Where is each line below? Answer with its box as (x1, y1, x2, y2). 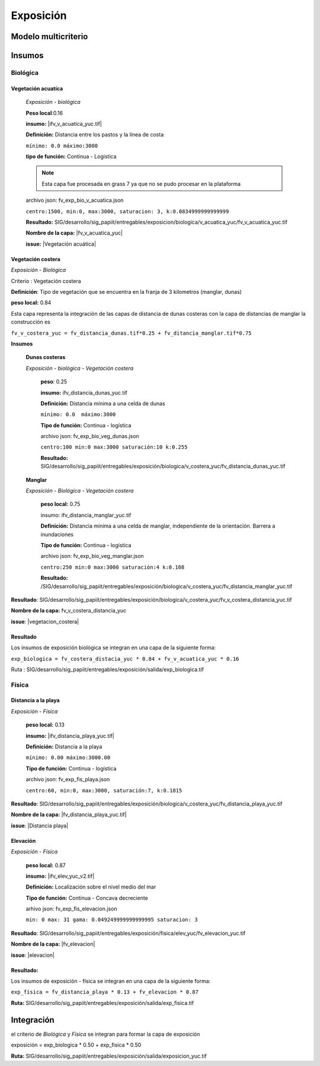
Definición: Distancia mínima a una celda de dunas (40, 399, 165, 407)
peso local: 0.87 (25, 861, 66, 869)
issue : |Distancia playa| (11, 822, 68, 829)
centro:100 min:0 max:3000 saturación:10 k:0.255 (40, 444, 188, 450)
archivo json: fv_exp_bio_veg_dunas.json (40, 433, 139, 440)
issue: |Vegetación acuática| (25, 240, 96, 248)
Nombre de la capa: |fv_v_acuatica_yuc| (25, 229, 123, 237)
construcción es (11, 318, 50, 326)
